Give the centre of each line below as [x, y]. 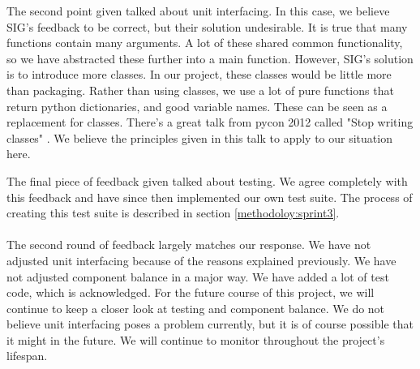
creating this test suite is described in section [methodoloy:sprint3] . [173, 213]
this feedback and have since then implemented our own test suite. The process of [210, 197]
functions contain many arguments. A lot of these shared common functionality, [205, 43]
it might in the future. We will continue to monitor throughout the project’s [196, 339]
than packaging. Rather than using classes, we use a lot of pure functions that [200, 90]
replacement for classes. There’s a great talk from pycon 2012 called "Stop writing [210, 122]
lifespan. [27, 356]
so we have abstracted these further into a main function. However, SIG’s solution [210, 58]
